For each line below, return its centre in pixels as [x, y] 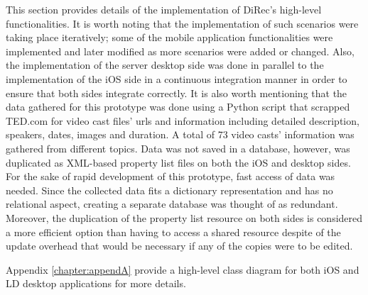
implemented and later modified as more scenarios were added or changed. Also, [180, 51]
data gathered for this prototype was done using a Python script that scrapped [178, 107]
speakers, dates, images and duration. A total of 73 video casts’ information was [180, 134]
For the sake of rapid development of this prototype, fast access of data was [171, 176]
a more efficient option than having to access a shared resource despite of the [173, 232]
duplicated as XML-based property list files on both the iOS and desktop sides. [178, 162]
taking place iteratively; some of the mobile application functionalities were [169, 37]
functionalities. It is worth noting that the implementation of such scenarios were [182, 23]
